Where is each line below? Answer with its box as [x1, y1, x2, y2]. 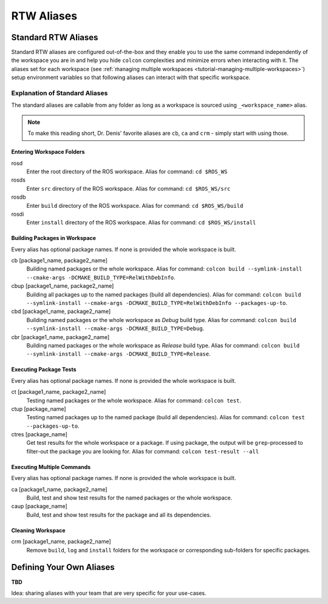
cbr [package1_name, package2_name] [11, 333, 110, 340]
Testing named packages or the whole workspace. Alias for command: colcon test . [26, 397, 241, 404]
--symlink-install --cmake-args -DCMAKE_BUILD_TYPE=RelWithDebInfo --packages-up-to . [26, 300, 288, 307]
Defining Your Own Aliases [11, 562, 115, 572]
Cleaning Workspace [11, 526, 66, 534]
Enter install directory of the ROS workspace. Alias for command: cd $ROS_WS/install [26, 219, 256, 226]
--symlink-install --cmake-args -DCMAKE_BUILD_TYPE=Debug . [26, 325, 205, 332]
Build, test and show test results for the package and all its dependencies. [26, 511, 212, 518]
